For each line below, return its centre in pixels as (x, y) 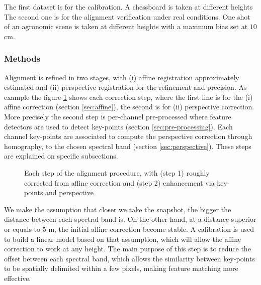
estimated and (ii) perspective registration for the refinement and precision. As (125, 87)
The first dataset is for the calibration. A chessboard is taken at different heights (128, 7)
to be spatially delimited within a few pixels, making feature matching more (121, 268)
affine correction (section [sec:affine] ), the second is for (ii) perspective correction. (129, 107)
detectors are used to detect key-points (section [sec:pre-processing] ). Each (118, 126)
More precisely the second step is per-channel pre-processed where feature (118, 116)
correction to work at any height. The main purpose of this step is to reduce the (127, 249)
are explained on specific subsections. (61, 156)
